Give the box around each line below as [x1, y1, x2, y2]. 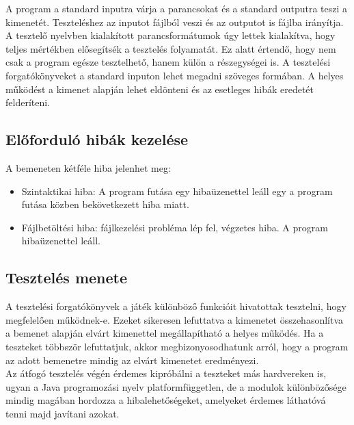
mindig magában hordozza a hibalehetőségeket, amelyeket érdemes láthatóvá [5, 393, 326, 407]
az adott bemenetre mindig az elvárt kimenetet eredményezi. [5, 352, 259, 367]
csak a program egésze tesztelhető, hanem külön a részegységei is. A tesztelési [5, 55, 331, 69]
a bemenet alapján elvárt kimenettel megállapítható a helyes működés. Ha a [5, 326, 324, 340]
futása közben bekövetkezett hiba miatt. [21, 197, 189, 211]
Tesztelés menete [5, 267, 128, 288]
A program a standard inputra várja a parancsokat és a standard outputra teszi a [5, 1, 348, 15]
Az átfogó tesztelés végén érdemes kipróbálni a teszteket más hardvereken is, [5, 366, 327, 381]
